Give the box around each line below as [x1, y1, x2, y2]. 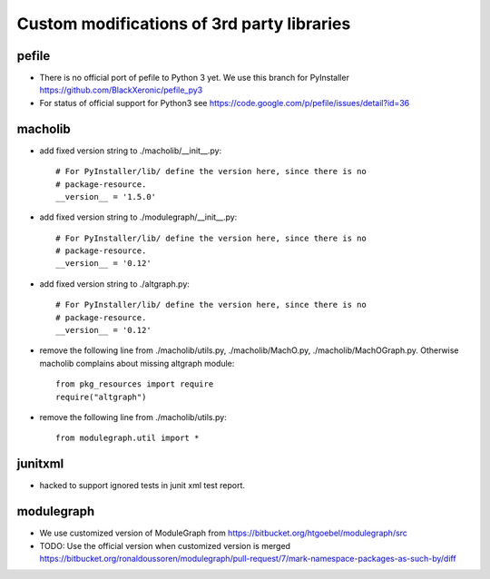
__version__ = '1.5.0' [55, 191, 157, 201]
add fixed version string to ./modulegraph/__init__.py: [39, 211, 238, 222]
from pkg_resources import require [55, 379, 214, 389]
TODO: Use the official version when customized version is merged [39, 540, 290, 551]
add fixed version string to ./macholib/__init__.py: [39, 145, 222, 156]
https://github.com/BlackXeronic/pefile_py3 [39, 84, 203, 95]
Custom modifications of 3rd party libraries [16, 14, 351, 34]
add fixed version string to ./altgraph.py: [39, 278, 191, 289]
